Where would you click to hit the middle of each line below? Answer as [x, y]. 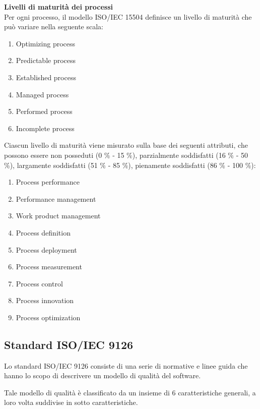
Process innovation [45, 300]
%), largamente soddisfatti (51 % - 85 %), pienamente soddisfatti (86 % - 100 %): [130, 165]
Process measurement [49, 267]
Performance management [56, 198]
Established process [46, 77]
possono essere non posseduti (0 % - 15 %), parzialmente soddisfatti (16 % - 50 [126, 155]
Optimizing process [46, 43]
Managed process [42, 94]
